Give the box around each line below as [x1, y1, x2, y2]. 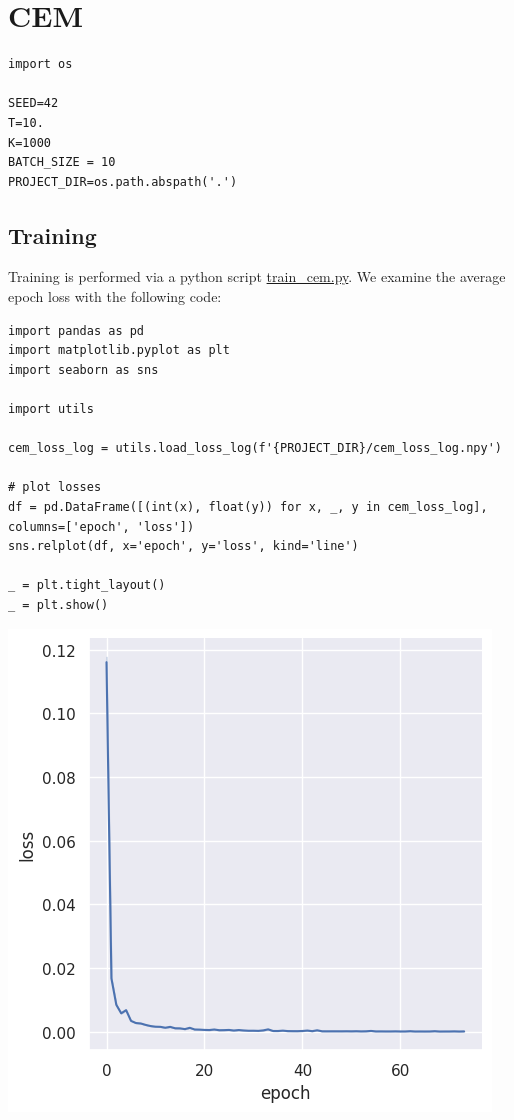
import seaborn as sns [8, 362, 159, 377]
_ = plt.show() [8, 597, 109, 612]
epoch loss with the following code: [8, 286, 222, 307]
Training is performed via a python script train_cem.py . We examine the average [8, 266, 506, 287]
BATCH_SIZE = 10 [8, 155, 116, 170]
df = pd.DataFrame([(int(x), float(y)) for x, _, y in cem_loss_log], [8, 500, 488, 515]
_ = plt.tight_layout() [8, 578, 166, 593]
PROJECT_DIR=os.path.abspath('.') [8, 174, 238, 189]
